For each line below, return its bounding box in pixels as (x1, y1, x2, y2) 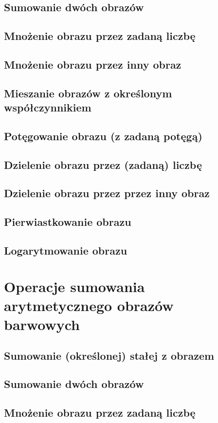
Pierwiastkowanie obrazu (4, 214, 131, 229)
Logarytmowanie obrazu (4, 243, 127, 258)
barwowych (4, 314, 80, 334)
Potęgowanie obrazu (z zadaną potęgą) (4, 128, 202, 143)
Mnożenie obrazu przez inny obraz (4, 56, 182, 72)
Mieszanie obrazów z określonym (4, 85, 172, 100)
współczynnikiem (4, 100, 91, 115)
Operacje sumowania (4, 276, 145, 296)
